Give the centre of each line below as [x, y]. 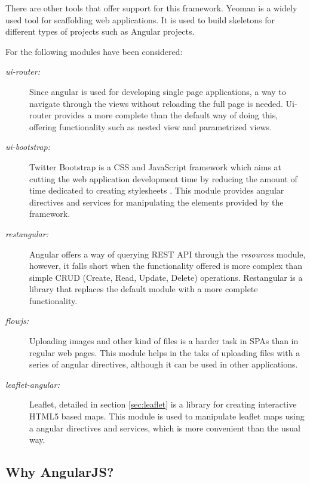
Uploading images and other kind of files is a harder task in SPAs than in [164, 341]
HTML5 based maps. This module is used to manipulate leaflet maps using [167, 416]
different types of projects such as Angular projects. [100, 31]
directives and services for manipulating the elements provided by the [156, 202]
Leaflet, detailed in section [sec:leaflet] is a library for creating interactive [163, 404]
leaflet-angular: [33, 384]
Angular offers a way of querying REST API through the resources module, [168, 254]
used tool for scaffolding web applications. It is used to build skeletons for [140, 19]
